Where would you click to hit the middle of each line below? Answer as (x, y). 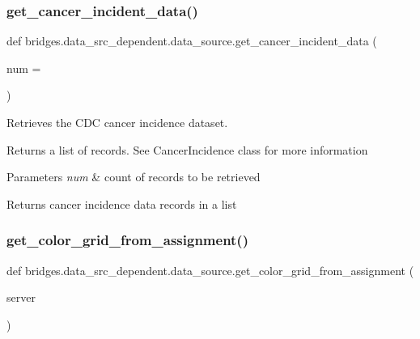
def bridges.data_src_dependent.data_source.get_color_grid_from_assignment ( (210, 270)
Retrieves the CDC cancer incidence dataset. (117, 122)
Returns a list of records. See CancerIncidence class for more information (187, 149)
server (21, 297)
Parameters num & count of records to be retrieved (134, 177)
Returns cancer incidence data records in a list (122, 203)
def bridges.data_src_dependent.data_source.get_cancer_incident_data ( (192, 41)
